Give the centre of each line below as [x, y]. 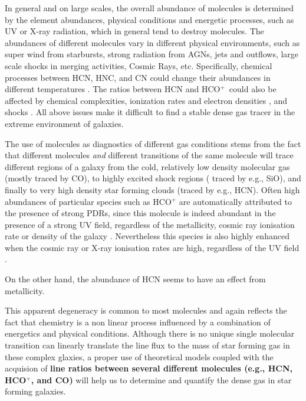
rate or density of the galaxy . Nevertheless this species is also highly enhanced [147, 236]
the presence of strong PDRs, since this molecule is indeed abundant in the [140, 213]
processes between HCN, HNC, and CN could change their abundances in [138, 77]
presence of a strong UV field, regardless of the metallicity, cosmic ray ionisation [150, 224]
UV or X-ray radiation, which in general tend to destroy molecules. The [134, 31]
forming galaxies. [35, 391]
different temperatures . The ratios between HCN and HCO [113, 89]
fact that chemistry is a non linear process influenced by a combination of [138, 322]
